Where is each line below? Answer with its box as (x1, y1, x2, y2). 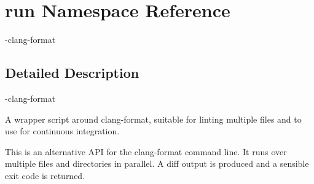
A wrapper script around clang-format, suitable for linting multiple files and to (5, 112, 302, 125)
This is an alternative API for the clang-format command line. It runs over (5, 145, 287, 158)
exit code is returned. (5, 169, 85, 182)
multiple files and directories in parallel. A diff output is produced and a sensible (5, 157, 309, 170)
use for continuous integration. (5, 125, 120, 137)
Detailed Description (5, 63, 139, 82)
